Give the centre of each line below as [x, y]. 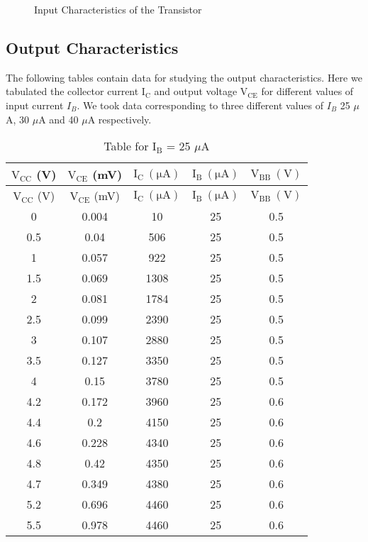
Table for [126, 146]
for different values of [307, 91]
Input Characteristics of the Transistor [118, 9]
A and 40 [58, 119]
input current [35, 105]
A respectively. [119, 119]
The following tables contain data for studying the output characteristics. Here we [184, 77]
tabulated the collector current [72, 91]
